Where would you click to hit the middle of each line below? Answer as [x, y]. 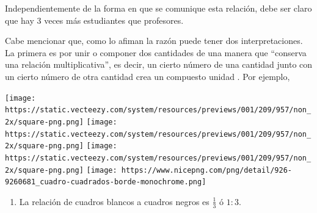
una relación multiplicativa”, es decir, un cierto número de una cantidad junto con [159, 64]
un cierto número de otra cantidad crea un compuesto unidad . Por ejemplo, [148, 76]
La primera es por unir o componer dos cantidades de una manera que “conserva [156, 52]
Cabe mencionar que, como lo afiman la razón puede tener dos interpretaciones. [154, 41]
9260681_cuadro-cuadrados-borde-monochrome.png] [106, 182]
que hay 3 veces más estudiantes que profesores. [94, 20]
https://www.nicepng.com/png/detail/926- [206, 170]
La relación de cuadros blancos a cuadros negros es [114, 201]
